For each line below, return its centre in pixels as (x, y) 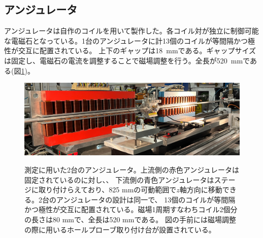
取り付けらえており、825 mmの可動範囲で (107, 190)
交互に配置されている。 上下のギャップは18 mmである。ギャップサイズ (137, 50)
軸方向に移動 (201, 190)
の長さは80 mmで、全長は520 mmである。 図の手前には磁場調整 (130, 219)
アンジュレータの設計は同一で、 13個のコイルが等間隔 (146, 199)
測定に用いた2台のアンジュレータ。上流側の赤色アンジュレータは (132, 170)
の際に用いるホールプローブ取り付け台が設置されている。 (120, 229)
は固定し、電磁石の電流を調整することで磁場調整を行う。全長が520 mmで (127, 60)
